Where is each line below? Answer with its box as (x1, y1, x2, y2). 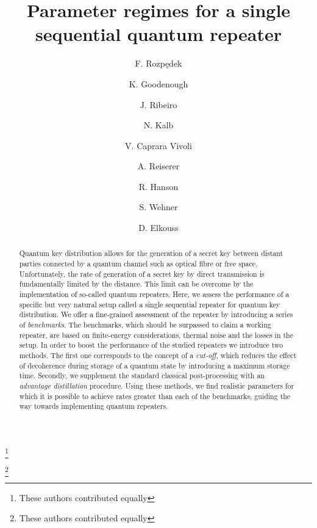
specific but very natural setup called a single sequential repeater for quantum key (19, 299, 280, 309)
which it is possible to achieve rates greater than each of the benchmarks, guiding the (19, 391, 291, 401)
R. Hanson (138, 180, 179, 193)
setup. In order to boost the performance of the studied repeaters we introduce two (19, 340, 283, 350)
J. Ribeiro (140, 98, 177, 111)
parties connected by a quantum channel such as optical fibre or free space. (19, 258, 258, 269)
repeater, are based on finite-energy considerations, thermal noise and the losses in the (19, 329, 293, 340)
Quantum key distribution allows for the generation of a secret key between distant (19, 248, 283, 258)
